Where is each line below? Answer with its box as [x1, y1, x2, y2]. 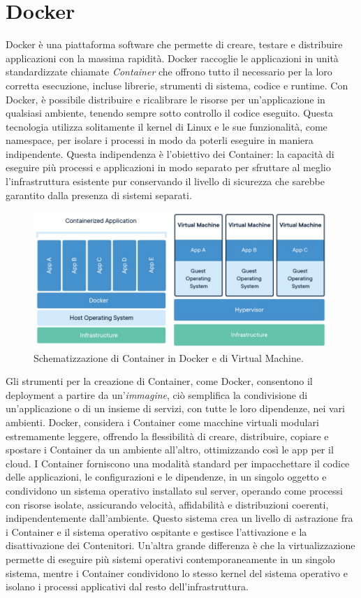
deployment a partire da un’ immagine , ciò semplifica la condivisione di [6, 387, 308, 402]
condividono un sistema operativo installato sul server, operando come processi [6, 483, 343, 497]
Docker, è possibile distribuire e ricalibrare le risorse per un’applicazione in [6, 92, 325, 106]
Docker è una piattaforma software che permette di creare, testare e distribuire [6, 37, 343, 52]
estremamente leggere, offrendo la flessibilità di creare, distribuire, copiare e [6, 428, 329, 443]
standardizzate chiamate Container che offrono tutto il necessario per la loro [6, 64, 332, 79]
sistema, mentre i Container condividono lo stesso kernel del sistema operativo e [6, 565, 348, 580]
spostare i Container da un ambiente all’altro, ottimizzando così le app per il [6, 442, 334, 457]
